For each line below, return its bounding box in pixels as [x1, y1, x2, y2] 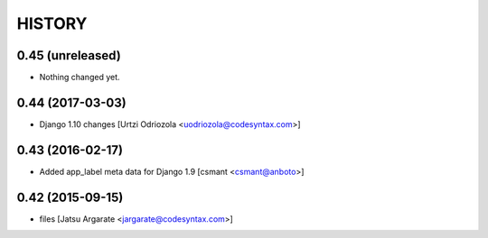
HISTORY [16, 14, 88, 33]
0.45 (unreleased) [16, 48, 121, 63]
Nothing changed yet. [39, 72, 121, 83]
